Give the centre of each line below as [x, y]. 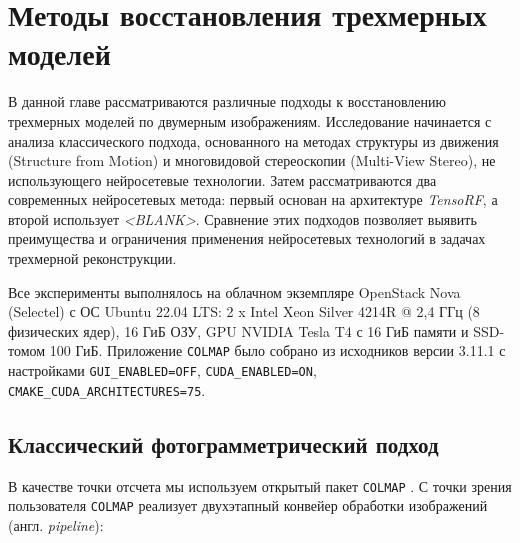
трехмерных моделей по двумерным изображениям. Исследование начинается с [250, 120]
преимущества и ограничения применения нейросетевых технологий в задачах [247, 238]
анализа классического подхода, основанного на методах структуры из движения [253, 140]
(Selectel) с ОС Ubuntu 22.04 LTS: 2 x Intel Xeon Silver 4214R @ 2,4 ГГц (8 [244, 311]
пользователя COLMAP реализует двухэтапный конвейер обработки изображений [248, 505]
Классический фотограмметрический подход [223, 443]
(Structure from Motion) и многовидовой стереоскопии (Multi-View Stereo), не [252, 160]
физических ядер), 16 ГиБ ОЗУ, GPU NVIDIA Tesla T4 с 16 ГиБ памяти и [238, 330]
